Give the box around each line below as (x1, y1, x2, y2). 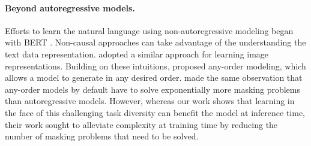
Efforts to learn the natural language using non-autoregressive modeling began (5, 24, 294, 36)
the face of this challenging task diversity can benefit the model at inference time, (5, 106, 306, 118)
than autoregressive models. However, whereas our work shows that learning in (5, 95, 295, 107)
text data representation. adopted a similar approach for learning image (5, 47, 269, 60)
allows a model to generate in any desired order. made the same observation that (5, 71, 303, 84)
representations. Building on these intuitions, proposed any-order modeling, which (5, 59, 306, 72)
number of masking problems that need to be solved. (5, 130, 199, 142)
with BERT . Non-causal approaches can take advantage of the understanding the (5, 36, 306, 48)
